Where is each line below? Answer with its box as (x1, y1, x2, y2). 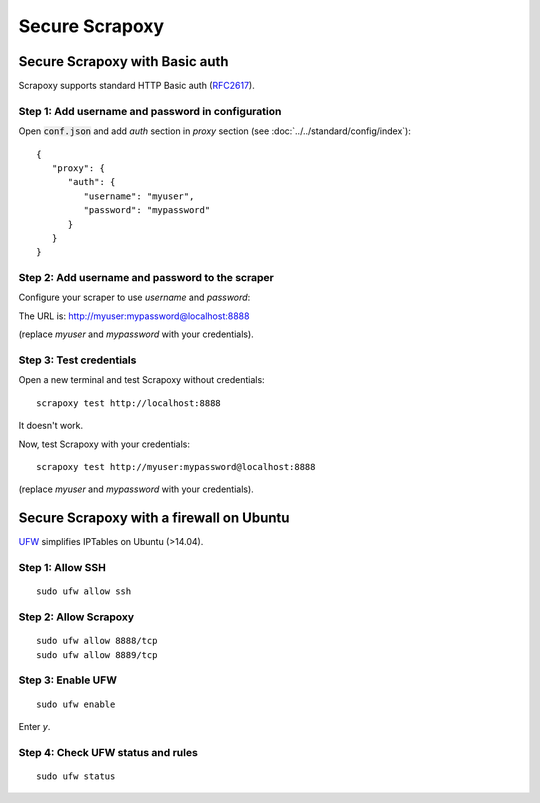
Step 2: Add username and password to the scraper (18, 271, 274, 285)
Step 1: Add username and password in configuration (18, 104, 282, 118)
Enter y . (18, 720, 51, 732)
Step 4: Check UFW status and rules (18, 745, 199, 759)
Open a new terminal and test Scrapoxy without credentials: (18, 374, 265, 386)
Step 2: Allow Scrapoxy (18, 610, 135, 624)
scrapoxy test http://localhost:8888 (36, 397, 222, 409)
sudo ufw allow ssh (36, 586, 132, 597)
